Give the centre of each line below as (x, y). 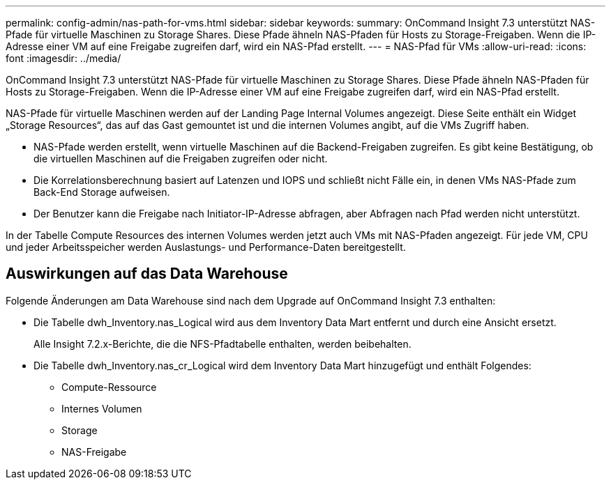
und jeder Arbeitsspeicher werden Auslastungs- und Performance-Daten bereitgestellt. (206, 247)
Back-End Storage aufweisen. (102, 192)
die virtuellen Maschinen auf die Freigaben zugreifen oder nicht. (181, 159)
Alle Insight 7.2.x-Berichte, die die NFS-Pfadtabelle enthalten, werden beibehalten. (222, 344)
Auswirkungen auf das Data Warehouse (147, 274)
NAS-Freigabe (94, 452)
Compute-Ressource (109, 387)
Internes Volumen (102, 408)
